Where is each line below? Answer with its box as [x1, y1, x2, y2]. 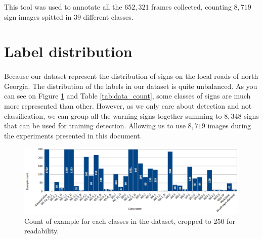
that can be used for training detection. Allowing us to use [4, 120, 186, 131]
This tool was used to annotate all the [4, 2, 122, 12]
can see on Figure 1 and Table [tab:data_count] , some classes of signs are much [4, 90, 251, 101]
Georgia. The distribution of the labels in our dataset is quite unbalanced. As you [4, 80, 257, 91]
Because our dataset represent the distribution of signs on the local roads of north [4, 71, 258, 81]
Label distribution [4, 41, 133, 62]
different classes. [83, 11, 134, 22]
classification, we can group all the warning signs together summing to [4, 110, 222, 121]
